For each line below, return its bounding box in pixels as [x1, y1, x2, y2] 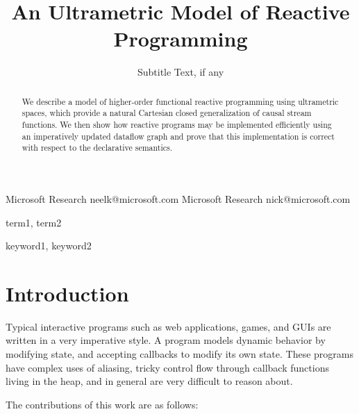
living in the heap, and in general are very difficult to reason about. [6, 374, 293, 388]
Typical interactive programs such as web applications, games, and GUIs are [6, 319, 331, 333]
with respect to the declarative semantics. [22, 142, 173, 154]
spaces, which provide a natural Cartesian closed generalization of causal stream [22, 107, 312, 119]
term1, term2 [6, 215, 62, 229]
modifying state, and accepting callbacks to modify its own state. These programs [6, 347, 354, 361]
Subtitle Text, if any [137, 65, 224, 79]
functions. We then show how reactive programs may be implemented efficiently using [22, 119, 332, 131]
